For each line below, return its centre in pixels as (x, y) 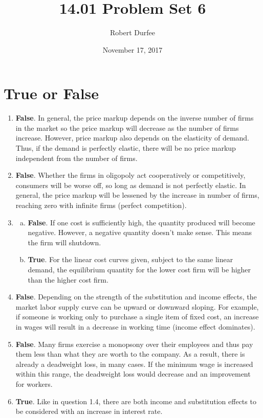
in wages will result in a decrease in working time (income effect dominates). (135, 326)
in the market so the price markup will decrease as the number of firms (127, 127)
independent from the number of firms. (76, 158)
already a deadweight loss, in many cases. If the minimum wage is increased (134, 364)
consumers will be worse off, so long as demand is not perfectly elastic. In (131, 185)
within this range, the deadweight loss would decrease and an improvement (133, 374)
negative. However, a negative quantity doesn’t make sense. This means (140, 232)
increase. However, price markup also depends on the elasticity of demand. (133, 138)
